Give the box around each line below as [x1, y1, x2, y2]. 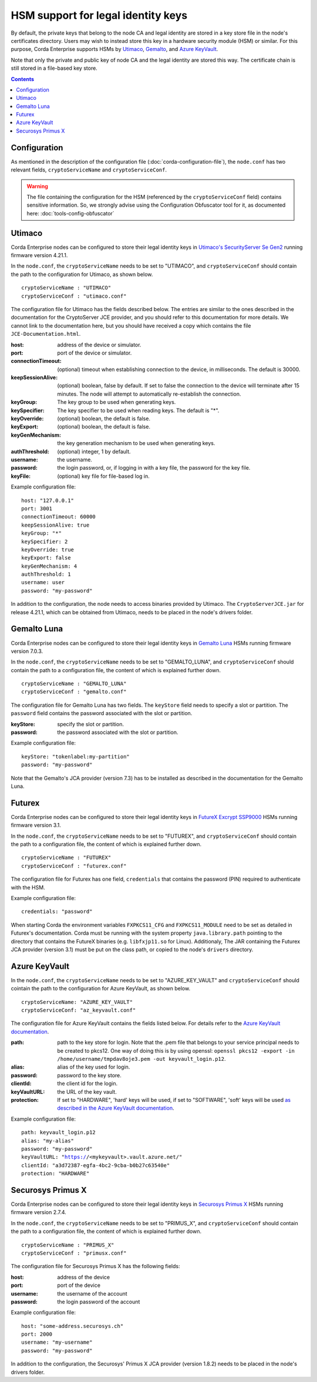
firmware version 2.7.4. [11, 1209, 67, 1216]
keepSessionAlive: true [21, 521, 90, 528]
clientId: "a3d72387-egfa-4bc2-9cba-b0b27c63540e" [21, 1162, 170, 1168]
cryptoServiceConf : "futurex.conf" [21, 862, 127, 869]
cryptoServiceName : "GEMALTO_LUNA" [21, 680, 127, 687]
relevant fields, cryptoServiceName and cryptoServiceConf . [11, 166, 167, 173]
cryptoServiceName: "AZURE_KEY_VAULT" [21, 999, 133, 1005]
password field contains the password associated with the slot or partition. [11, 710, 193, 717]
